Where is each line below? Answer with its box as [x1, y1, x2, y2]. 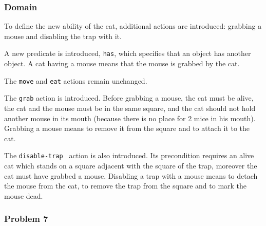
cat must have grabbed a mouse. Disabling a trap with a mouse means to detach [4, 170, 258, 181]
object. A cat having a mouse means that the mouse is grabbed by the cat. [4, 58, 240, 69]
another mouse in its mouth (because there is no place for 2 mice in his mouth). [4, 112, 256, 123]
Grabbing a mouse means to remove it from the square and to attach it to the [4, 123, 250, 134]
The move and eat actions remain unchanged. [4, 75, 147, 86]
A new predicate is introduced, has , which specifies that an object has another [4, 48, 251, 59]
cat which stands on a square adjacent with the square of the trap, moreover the [4, 160, 257, 171]
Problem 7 [4, 212, 48, 225]
